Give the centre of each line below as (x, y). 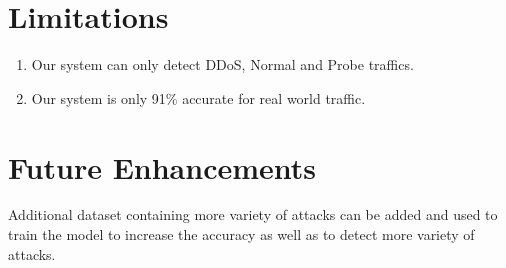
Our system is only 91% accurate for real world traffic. (198, 97)
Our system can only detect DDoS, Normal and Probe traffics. (222, 64)
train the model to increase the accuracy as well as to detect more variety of (241, 234)
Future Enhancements (162, 166)
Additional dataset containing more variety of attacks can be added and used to (253, 214)
